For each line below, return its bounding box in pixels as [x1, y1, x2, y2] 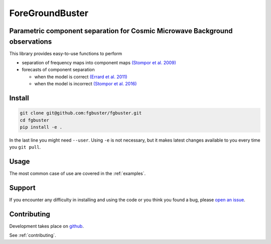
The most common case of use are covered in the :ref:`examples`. [9, 171, 146, 177]
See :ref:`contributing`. [9, 232, 56, 238]
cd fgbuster [20, 117, 50, 123]
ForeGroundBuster [9, 8, 89, 19]
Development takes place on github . [9, 223, 84, 229]
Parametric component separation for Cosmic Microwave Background [9, 27, 233, 35]
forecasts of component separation [22, 67, 95, 73]
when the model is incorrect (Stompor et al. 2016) [34, 81, 137, 87]
